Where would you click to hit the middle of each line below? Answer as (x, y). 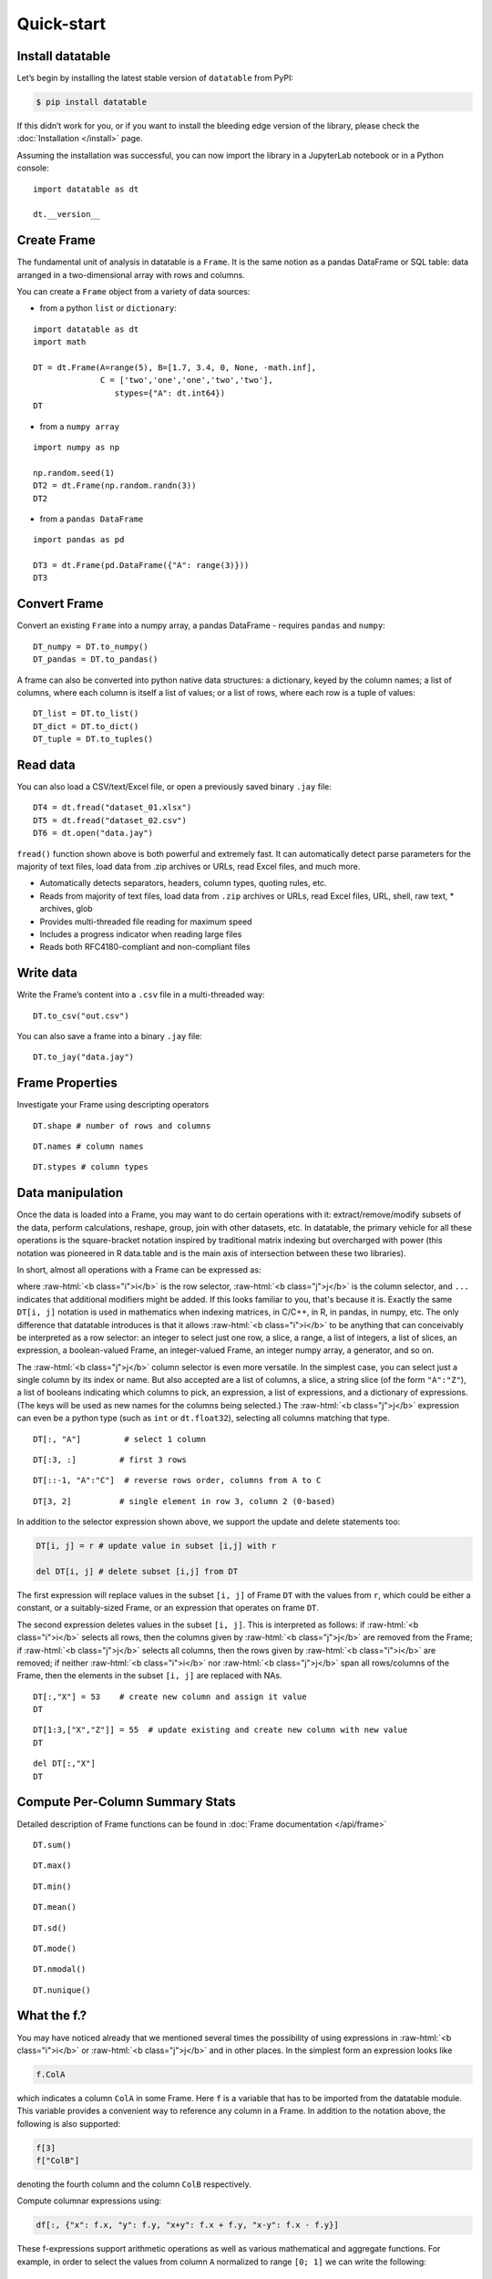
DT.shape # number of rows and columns (122, 1125)
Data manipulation (70, 1193)
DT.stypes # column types (91, 1167)
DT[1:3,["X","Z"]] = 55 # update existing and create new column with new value (220, 1730)
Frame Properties (67, 1083)
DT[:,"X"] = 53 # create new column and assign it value (170, 1696)
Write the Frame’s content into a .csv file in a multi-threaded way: (141, 995)
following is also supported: (69, 2123)
